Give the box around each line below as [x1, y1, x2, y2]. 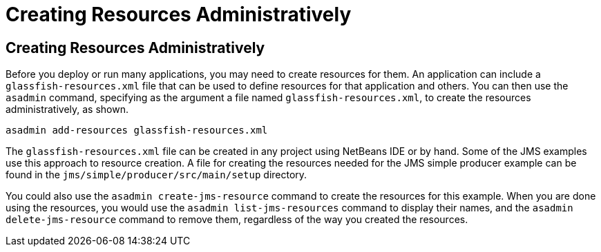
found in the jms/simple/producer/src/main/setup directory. [6, 169, 307, 181]
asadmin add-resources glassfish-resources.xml [6, 125, 268, 136]
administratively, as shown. [6, 103, 129, 116]
